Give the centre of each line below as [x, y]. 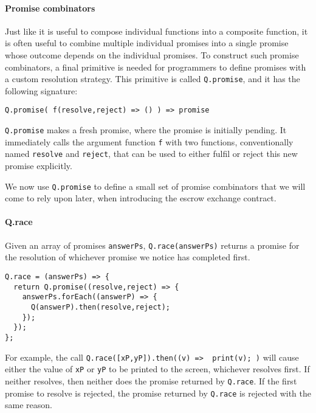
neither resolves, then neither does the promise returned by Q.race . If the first [151, 380]
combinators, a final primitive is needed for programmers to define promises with [156, 67]
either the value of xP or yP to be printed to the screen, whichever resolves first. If [157, 369]
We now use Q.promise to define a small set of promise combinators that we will [155, 186]
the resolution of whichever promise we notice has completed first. [128, 257]
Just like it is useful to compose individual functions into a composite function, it [156, 31]
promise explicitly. [39, 166]
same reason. [29, 405]
